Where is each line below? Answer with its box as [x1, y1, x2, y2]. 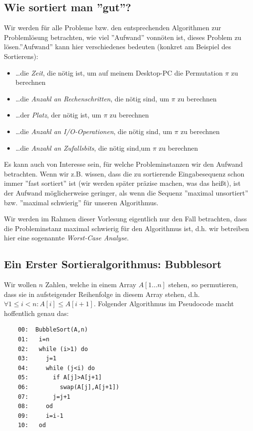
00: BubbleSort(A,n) [18, 326, 88, 333]
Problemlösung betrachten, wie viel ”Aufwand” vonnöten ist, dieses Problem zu [4, 32, 242, 42]
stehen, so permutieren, [168, 279, 238, 290]
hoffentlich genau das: [4, 308, 69, 318]
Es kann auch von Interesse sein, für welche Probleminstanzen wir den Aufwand [4, 159, 243, 169]
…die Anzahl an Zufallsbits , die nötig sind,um [15, 142, 150, 153]
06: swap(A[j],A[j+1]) [18, 384, 120, 391]
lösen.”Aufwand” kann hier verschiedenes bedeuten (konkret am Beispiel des [4, 41, 232, 52]
